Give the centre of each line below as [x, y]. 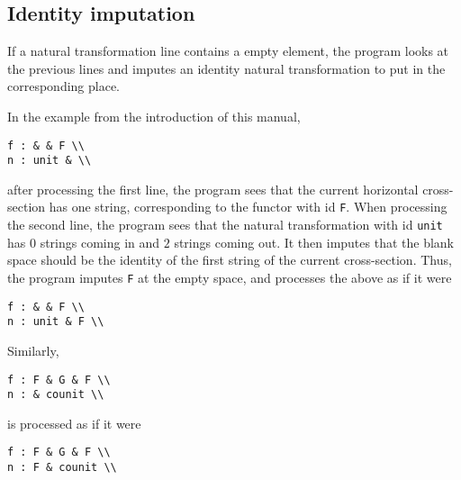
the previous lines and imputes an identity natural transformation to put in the [226, 68]
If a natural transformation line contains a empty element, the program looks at [228, 51]
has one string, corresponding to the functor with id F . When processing [248, 207]
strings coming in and [100, 242]
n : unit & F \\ [56, 322]
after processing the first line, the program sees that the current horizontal [213, 189]
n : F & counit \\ [62, 468]
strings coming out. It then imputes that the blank [314, 242]
